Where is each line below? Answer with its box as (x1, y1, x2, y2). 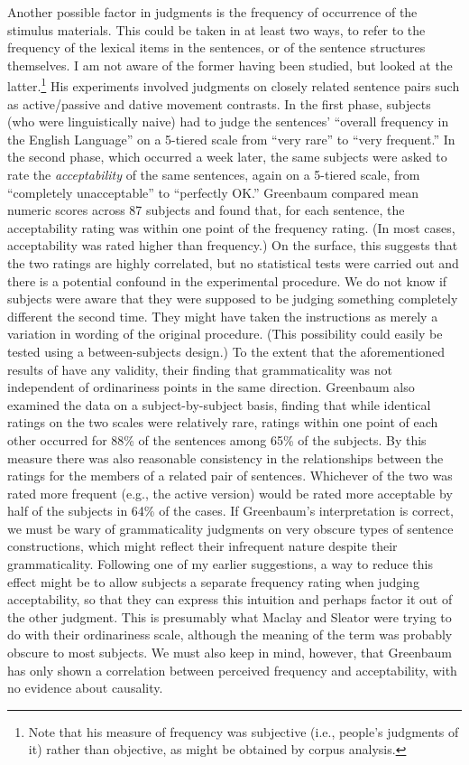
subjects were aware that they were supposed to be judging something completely (7, 289, 458, 308)
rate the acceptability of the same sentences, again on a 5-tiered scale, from (7, 165, 420, 183)
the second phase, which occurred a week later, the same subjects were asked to (7, 147, 447, 166)
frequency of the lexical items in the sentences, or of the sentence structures (7, 38, 426, 57)
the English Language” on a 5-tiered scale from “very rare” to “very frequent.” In (7, 129, 455, 148)
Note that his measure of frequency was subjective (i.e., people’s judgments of (28, 722, 459, 741)
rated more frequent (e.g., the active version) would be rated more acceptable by (7, 483, 453, 502)
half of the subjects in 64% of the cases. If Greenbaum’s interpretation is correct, (7, 501, 455, 520)
